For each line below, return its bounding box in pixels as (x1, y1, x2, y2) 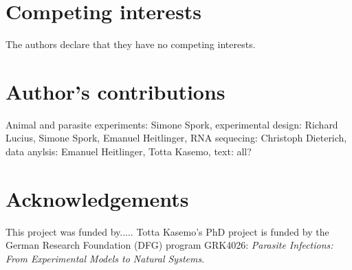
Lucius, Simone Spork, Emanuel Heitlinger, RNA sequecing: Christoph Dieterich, (5, 131, 347, 145)
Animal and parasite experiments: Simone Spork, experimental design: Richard (5, 117, 338, 131)
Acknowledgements (5, 184, 189, 212)
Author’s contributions (5, 77, 225, 105)
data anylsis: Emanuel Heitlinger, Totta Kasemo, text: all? (5, 144, 252, 159)
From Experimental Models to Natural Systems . (5, 251, 205, 265)
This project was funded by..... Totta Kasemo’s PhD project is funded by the (5, 224, 329, 238)
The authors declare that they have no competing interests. (5, 37, 256, 52)
